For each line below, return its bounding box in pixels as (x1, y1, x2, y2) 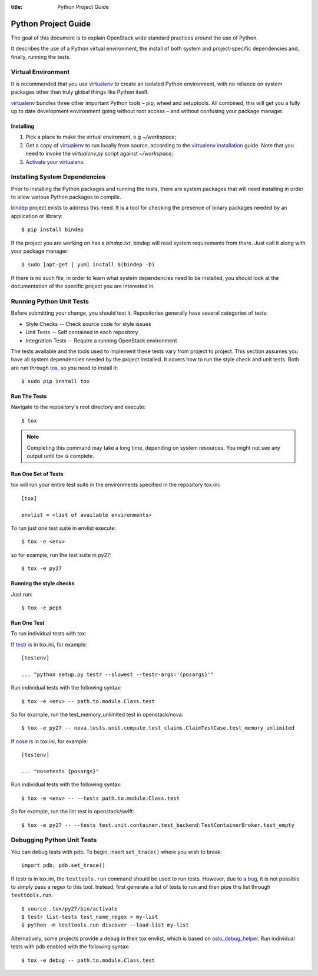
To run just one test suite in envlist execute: (11, 525, 117, 532)
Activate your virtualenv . (25, 158, 85, 165)
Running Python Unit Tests (11, 297, 90, 305)
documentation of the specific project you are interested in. (11, 283, 155, 290)
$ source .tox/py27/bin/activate (21, 905, 118, 912)
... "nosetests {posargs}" (21, 768, 100, 775)
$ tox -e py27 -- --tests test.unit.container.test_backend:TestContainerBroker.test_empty (21, 822, 294, 828)
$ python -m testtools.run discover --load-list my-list (21, 922, 190, 928)
